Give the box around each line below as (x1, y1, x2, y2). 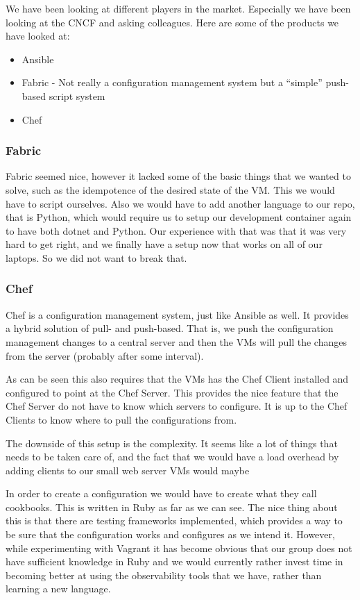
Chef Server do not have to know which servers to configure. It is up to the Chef (6, 399, 348, 413)
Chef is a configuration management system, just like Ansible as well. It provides (6, 307, 349, 322)
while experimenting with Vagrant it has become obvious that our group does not (6, 540, 352, 555)
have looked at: (6, 28, 70, 43)
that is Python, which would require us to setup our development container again (6, 210, 352, 224)
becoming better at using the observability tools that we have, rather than (6, 567, 322, 582)
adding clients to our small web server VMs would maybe (6, 462, 250, 477)
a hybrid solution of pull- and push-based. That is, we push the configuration (6, 321, 334, 335)
